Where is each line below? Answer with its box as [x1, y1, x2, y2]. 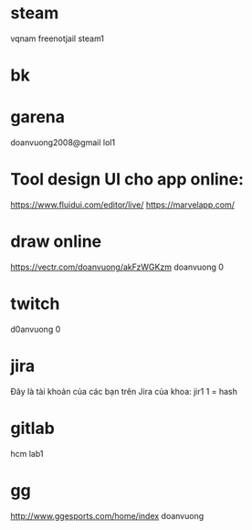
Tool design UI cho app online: [10, 169, 245, 190]
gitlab [10, 419, 56, 439]
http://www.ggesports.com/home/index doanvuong [10, 510, 205, 521]
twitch [10, 293, 60, 314]
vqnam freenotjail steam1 [10, 33, 104, 44]
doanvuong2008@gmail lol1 [10, 137, 116, 148]
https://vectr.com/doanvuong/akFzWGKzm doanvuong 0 [10, 261, 225, 272]
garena [10, 107, 66, 128]
